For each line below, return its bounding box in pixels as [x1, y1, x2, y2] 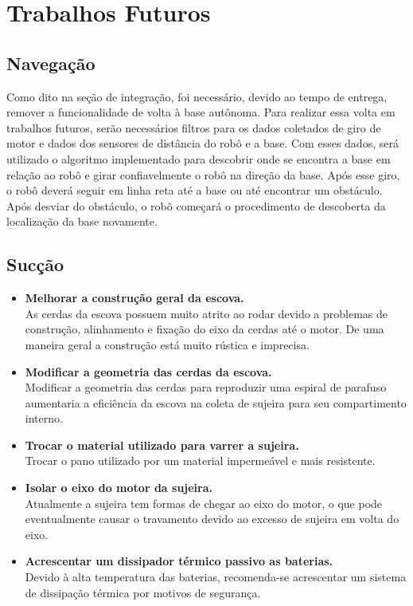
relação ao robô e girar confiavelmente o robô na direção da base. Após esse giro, [6, 166, 400, 183]
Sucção [6, 252, 64, 277]
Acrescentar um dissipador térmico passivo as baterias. [25, 553, 333, 569]
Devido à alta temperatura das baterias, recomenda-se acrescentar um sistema [25, 569, 407, 585]
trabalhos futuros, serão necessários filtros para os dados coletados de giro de [6, 119, 381, 136]
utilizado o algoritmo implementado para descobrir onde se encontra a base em [6, 150, 391, 167]
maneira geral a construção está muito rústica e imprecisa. [25, 336, 310, 352]
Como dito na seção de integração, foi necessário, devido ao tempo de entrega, [6, 88, 388, 104]
